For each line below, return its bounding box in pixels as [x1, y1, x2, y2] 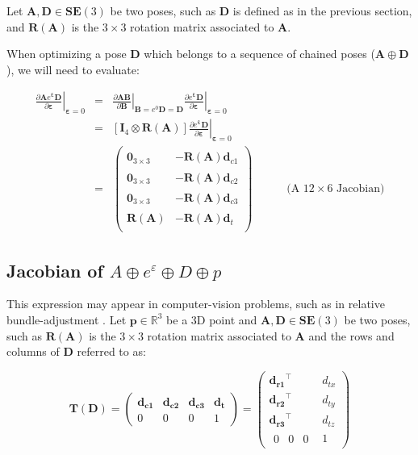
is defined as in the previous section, [232, 2, 412, 19]
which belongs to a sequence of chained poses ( [144, 45, 375, 62]
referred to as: [77, 343, 146, 360]
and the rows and [308, 327, 395, 344]
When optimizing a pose [6, 45, 127, 62]
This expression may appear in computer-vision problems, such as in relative [6, 295, 385, 312]
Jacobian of [6, 257, 103, 282]
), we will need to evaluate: [6, 61, 140, 77]
